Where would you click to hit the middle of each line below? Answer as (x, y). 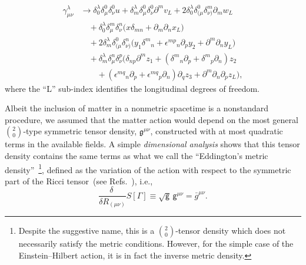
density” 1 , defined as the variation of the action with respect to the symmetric (148, 168)
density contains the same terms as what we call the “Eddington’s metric (137, 156)
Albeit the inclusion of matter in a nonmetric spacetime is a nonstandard (137, 108)
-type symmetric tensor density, (80, 131)
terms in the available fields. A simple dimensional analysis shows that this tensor (152, 144)
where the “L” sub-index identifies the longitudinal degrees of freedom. (132, 88)
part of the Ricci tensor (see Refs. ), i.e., (79, 180)
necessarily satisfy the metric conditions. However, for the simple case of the (156, 244)
